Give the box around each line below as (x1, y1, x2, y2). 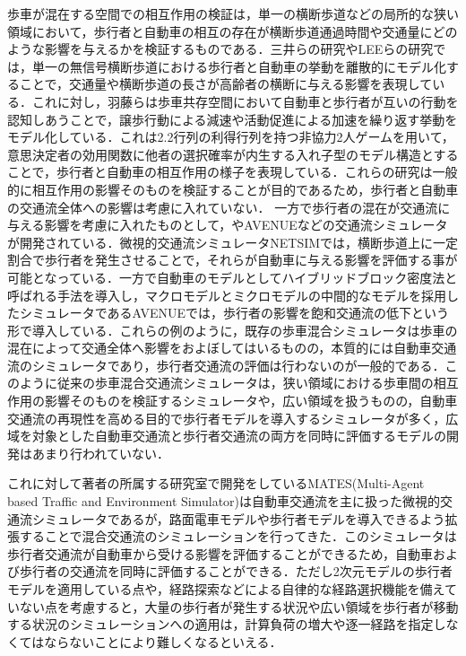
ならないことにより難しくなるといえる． (44, 632, 282, 651)
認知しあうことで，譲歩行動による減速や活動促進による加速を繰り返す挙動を (7, 109, 458, 128)
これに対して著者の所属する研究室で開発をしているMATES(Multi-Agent (7, 474, 425, 493)
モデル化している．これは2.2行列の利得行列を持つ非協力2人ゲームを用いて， (7, 127, 454, 146)
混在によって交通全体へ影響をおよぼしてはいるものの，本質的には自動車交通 (7, 338, 457, 357)
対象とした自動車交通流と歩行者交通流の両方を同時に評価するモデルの (31, 426, 446, 445)
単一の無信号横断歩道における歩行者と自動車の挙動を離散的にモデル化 (31, 57, 446, 75)
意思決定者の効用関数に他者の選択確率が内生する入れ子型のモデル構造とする (7, 144, 459, 163)
